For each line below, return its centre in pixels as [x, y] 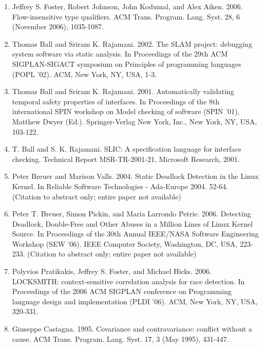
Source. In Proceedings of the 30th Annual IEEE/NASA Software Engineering [135, 234]
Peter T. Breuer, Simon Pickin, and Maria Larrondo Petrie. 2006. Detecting [131, 214]
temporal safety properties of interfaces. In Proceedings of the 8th [116, 101]
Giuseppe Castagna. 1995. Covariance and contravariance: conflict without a [132, 329]
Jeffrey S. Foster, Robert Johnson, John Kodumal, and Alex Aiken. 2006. [127, 6]
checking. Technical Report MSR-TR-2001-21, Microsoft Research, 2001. [126, 159]
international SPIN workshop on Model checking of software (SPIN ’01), [126, 111]
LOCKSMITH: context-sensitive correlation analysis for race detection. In [128, 281]
